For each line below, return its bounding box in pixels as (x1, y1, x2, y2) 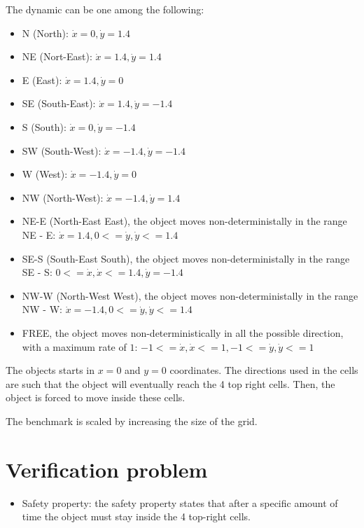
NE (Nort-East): (22, 49, 92, 64)
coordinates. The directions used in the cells (169, 363, 358, 377)
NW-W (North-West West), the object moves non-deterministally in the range (22, 288, 358, 303)
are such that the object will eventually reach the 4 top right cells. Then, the (6, 376, 335, 391)
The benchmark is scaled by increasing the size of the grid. (6, 413, 258, 428)
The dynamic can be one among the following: (6, 2, 204, 16)
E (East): (22, 72, 62, 87)
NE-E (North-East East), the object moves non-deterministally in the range (22, 214, 347, 228)
